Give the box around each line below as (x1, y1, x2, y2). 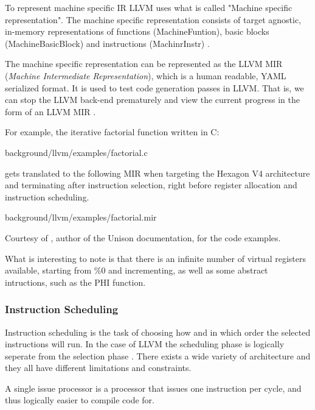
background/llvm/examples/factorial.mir (5, 211, 157, 224)
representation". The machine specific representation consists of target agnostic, (5, 13, 301, 26)
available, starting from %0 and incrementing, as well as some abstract (5, 264, 268, 277)
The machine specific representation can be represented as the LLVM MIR (5, 57, 283, 70)
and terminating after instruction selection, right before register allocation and (5, 178, 297, 191)
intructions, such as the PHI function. (5, 275, 146, 288)
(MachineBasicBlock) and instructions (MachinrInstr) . (5, 37, 210, 49)
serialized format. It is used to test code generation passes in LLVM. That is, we (5, 81, 304, 94)
